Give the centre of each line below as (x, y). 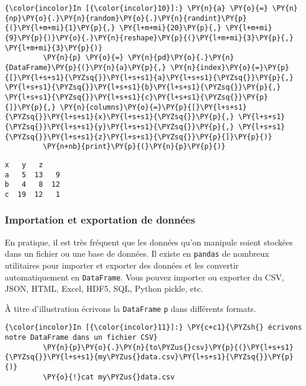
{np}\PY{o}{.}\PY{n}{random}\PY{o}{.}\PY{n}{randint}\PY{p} (126, 18)
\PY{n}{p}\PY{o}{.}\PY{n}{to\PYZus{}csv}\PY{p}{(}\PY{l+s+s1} (168, 347)
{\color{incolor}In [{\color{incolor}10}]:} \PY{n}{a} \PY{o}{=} (136, 8)
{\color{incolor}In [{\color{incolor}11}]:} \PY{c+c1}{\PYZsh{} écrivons (154, 328)
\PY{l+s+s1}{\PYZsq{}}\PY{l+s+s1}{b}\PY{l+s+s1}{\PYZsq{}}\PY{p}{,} (143, 87)
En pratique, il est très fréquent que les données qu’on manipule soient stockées (149, 242)
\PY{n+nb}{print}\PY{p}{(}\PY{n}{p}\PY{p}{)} (134, 147)
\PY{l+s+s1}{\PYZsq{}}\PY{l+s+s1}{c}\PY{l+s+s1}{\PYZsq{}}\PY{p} (136, 97)
